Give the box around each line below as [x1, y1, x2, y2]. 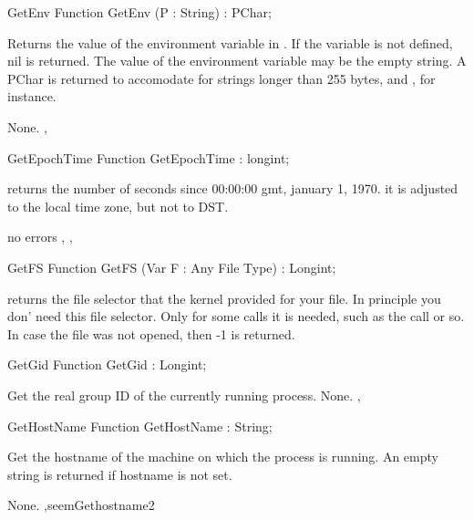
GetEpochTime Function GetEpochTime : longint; [7, 148, 290, 167]
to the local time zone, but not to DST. [7, 196, 229, 215]
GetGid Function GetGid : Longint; [7, 355, 207, 374]
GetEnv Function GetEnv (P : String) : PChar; [7, 3, 272, 21]
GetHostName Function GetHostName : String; [7, 416, 273, 435]
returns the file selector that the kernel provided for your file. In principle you [7, 288, 441, 307]
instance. [7, 87, 57, 106]
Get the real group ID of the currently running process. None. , [7, 385, 361, 404]
